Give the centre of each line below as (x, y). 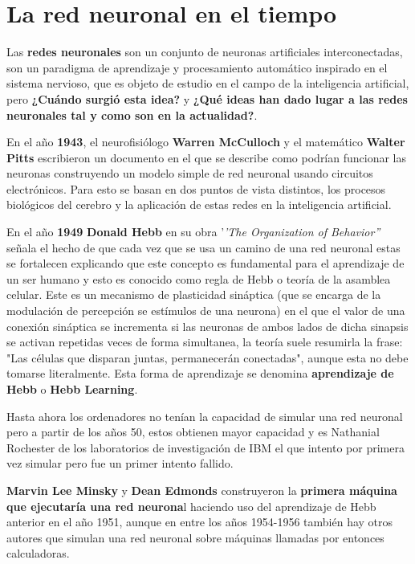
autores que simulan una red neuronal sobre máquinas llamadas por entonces (195, 537)
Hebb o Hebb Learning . (72, 389)
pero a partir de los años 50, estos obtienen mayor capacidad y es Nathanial (193, 432)
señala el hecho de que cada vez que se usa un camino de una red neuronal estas (203, 247)
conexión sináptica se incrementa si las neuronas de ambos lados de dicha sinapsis (207, 326)
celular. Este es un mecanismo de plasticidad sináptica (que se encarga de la (194, 294)
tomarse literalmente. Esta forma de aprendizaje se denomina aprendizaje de (200, 373)
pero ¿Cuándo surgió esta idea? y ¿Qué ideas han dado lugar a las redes (207, 98)
